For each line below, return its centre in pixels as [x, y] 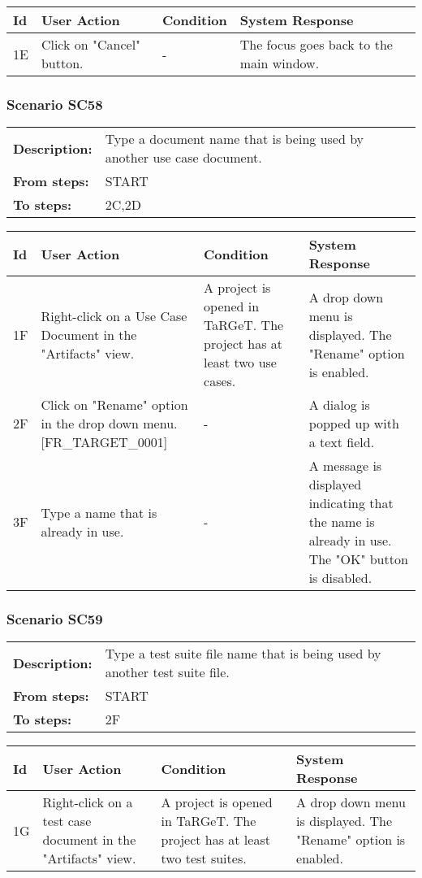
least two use [240, 363]
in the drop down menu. [109, 424]
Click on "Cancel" [91, 44]
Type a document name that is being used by [235, 139]
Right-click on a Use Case [114, 315]
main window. [280, 63]
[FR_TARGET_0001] [104, 442]
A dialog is [339, 405]
